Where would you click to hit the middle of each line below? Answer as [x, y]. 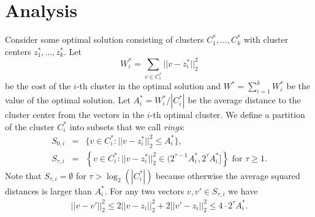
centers [18, 51]
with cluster [266, 39]
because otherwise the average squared [228, 175]
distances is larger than [48, 190]
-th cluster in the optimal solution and [149, 86]
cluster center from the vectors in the [75, 115]
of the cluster [30, 126]
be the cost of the [38, 86]
